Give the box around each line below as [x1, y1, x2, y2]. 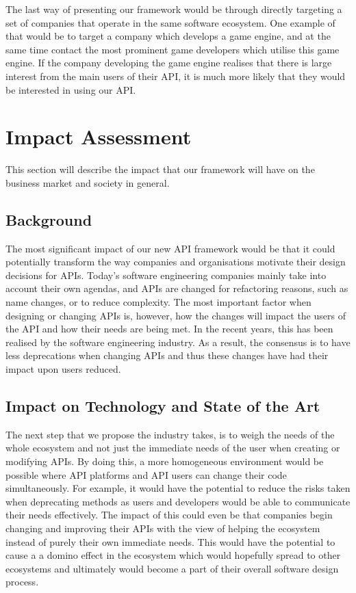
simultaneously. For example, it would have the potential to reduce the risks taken [5, 481, 351, 495]
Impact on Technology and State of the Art [5, 395, 320, 416]
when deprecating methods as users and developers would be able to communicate [5, 494, 351, 508]
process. [5, 575, 39, 589]
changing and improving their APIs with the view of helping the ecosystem [5, 520, 320, 535]
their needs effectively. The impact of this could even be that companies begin [5, 508, 333, 522]
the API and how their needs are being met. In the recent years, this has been [5, 321, 333, 336]
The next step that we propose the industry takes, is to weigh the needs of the [5, 427, 335, 441]
